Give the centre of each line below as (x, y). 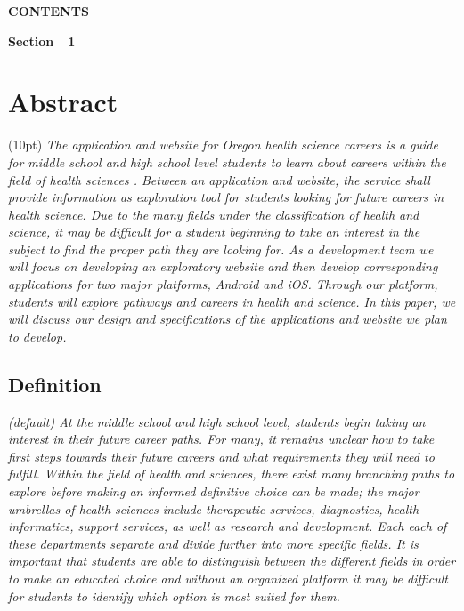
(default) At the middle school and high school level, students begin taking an (217, 421)
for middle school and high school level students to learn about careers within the (227, 161)
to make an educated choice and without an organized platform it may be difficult (228, 578)
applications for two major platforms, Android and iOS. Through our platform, (223, 284)
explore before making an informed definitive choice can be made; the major (214, 491)
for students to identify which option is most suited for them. (174, 595)
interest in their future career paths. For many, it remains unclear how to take (221, 439)
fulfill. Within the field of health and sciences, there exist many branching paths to (232, 474)
